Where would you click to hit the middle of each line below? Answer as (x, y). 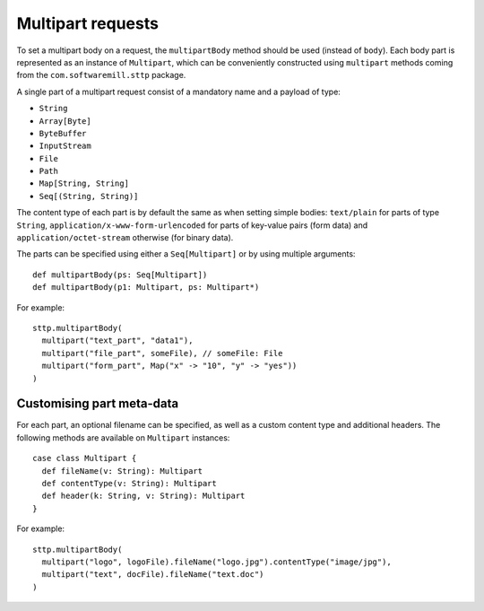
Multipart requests (87, 23)
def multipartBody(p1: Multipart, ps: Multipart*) (146, 288)
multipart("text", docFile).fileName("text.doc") (153, 575)
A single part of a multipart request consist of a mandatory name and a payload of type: (178, 92)
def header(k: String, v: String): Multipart (143, 496)
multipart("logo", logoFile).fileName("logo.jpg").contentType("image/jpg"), (216, 562)
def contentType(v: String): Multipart (129, 483)
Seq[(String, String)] (89, 196)
